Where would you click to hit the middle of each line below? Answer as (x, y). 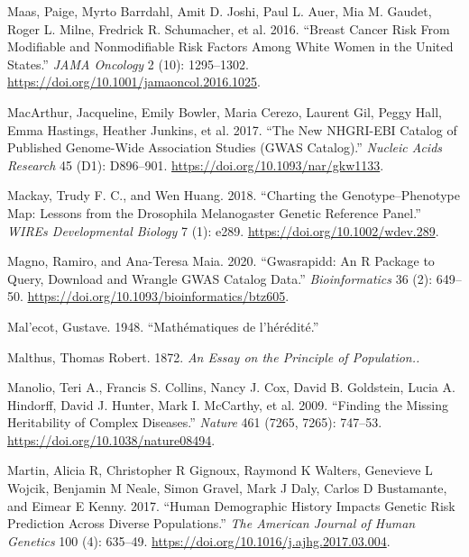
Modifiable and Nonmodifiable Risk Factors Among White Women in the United (230, 46)
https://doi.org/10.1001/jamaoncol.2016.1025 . (134, 82)
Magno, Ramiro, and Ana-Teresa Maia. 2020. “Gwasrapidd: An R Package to (221, 261)
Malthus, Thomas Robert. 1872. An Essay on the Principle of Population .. (214, 356)
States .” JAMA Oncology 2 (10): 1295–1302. (128, 64)
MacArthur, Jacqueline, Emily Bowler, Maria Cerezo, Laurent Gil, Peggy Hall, (225, 111)
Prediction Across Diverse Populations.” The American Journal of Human (212, 523)
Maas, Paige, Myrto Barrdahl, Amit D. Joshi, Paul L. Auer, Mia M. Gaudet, (220, 11)
